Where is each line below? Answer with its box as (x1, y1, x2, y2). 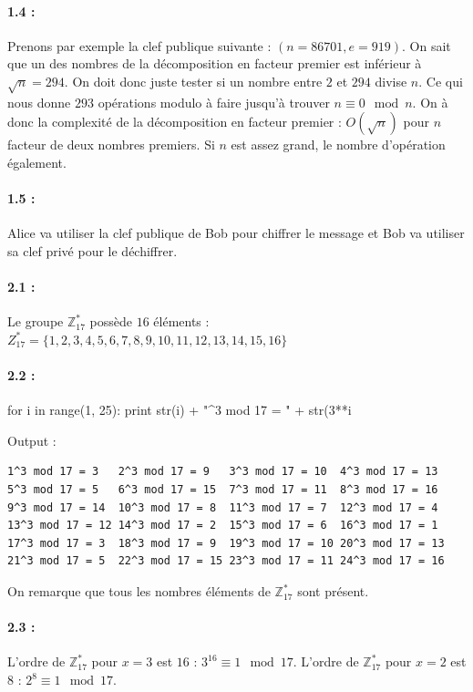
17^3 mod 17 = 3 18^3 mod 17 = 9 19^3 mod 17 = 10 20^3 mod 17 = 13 (7, 536, 445, 550)
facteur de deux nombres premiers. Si (7, 135, 215, 154)
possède (89, 312, 132, 331)
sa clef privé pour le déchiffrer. (7, 241, 178, 260)
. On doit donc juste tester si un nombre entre (64, 71, 323, 90)
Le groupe (7, 312, 64, 331)
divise (375, 71, 407, 90)
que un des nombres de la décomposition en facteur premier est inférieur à (7, 54, 422, 73)
